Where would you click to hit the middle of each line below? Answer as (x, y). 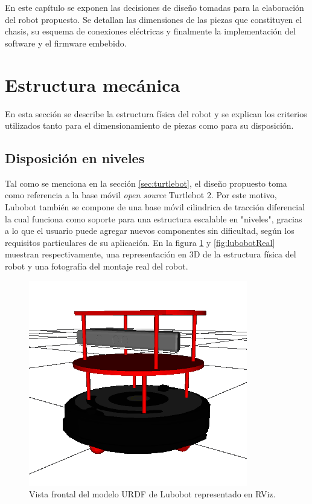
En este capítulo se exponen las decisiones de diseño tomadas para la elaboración (154, 7)
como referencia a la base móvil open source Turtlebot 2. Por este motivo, (141, 195)
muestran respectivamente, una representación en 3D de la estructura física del (151, 254)
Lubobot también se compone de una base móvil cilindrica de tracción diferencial (155, 207)
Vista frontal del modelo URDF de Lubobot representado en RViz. (152, 494)
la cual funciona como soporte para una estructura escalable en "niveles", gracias (154, 218)
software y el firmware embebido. (66, 43)
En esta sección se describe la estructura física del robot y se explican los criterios (156, 113)
